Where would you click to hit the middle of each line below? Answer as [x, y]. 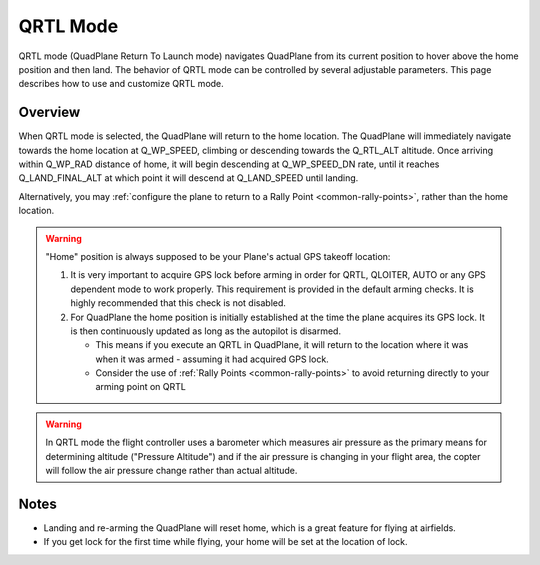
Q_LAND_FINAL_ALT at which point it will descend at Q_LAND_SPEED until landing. [188, 178]
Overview [49, 112]
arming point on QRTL [141, 387]
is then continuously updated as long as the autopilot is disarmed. [206, 331]
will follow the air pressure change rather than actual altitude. [171, 471]
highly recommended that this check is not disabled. [178, 303]
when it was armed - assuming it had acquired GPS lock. [212, 359]
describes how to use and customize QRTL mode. [121, 84]
